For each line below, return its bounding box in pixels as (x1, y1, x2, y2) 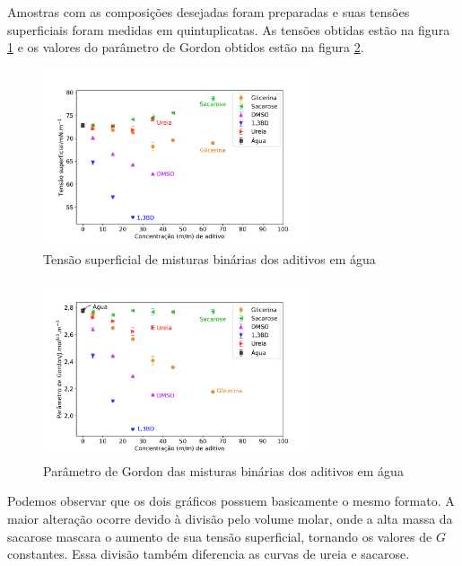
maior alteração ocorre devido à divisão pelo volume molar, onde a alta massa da (7, 509, 453, 528)
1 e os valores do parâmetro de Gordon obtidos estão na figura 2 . (7, 38, 364, 57)
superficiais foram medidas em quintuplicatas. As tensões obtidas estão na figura (7, 20, 450, 39)
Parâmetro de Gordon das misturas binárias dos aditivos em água (43, 461, 404, 480)
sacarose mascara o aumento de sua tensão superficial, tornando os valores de (7, 526, 432, 545)
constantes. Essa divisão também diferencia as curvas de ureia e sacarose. (7, 544, 410, 563)
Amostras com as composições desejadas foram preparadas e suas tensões (7, 3, 410, 21)
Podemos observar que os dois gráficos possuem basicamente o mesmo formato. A (7, 491, 455, 510)
